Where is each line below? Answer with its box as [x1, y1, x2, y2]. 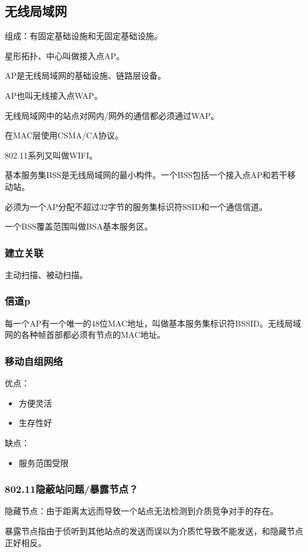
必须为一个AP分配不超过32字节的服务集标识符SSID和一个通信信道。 [5, 200, 268, 212]
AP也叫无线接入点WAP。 [5, 89, 102, 101]
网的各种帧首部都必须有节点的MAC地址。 [5, 328, 166, 341]
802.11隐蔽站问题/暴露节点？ [5, 482, 139, 496]
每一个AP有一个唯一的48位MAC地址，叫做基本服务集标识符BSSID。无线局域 [5, 317, 301, 329]
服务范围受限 [18, 456, 69, 469]
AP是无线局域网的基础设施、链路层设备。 [5, 69, 166, 82]
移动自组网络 [5, 353, 63, 368]
